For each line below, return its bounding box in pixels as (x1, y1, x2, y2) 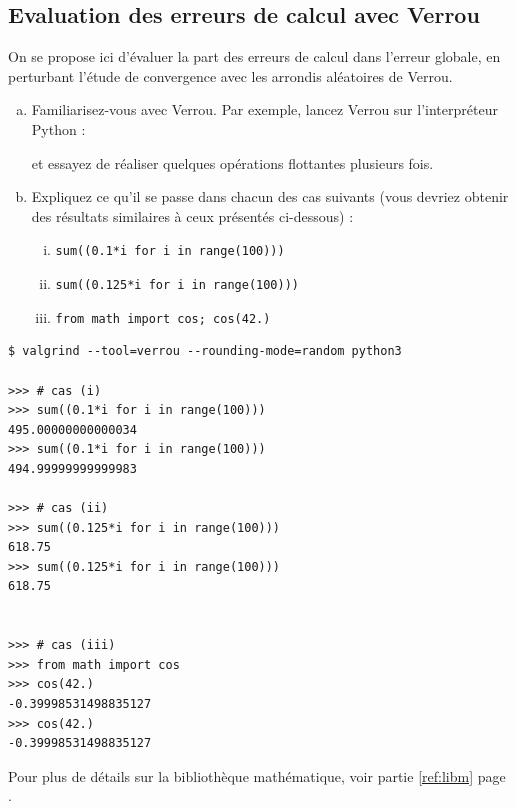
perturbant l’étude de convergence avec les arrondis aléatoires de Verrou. (8, 65, 453, 86)
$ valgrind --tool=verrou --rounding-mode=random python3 (8, 344, 402, 359)
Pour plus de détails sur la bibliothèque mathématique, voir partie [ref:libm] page (8, 765, 506, 786)
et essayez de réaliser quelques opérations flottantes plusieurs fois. (31, 152, 434, 173)
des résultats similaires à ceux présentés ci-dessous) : (31, 205, 354, 226)
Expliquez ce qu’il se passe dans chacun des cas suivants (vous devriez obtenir (31, 186, 509, 207)
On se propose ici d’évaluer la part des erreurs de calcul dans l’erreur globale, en (8, 46, 501, 67)
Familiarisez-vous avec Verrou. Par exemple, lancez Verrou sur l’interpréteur (31, 99, 498, 120)
